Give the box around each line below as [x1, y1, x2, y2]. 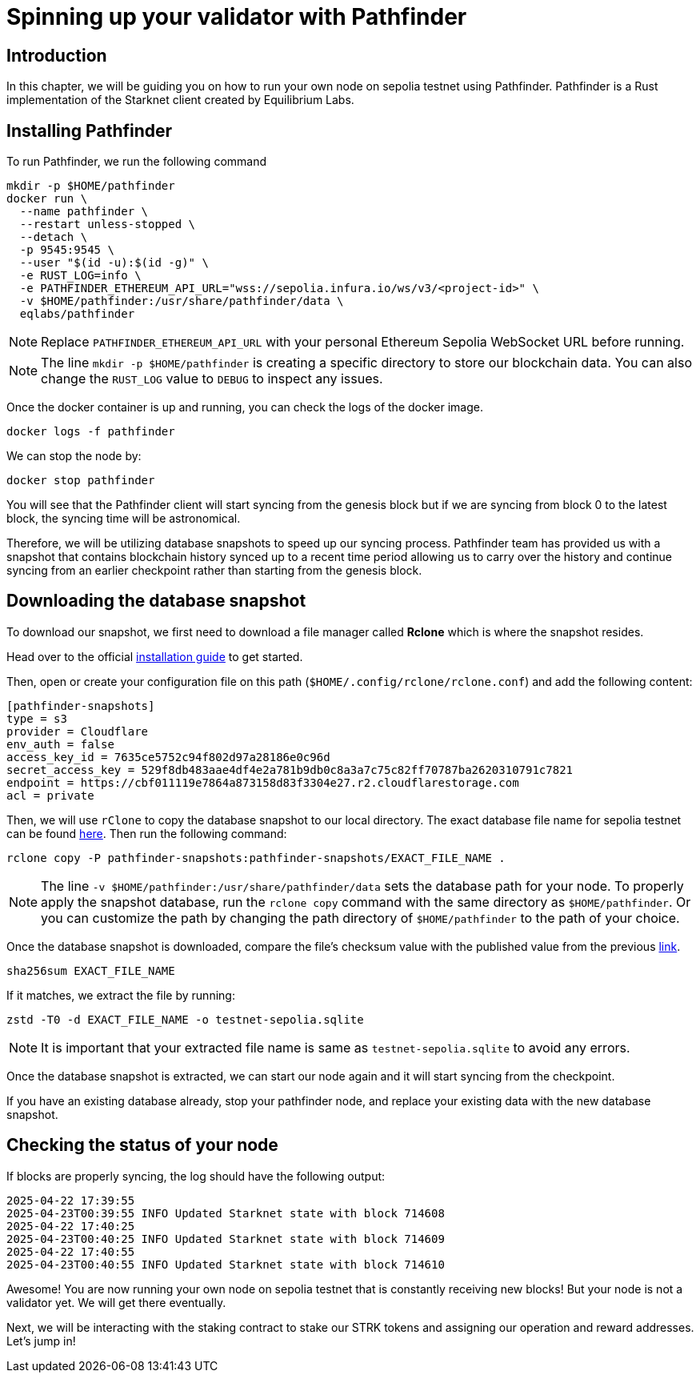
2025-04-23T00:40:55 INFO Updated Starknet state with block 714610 [6, 1257, 445, 1271]
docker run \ [6, 192, 88, 206]
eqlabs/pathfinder [19, 307, 135, 321]
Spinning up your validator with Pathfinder [6, 3, 467, 30]
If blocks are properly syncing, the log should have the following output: [6, 1169, 386, 1183]
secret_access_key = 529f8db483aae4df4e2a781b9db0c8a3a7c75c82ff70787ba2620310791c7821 [6, 763, 574, 776]
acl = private [6, 788, 94, 802]
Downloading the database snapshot [6, 591, 306, 611]
